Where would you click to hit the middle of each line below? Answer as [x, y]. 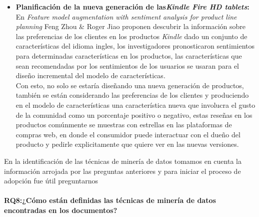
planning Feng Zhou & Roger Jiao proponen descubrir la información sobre [131, 26]
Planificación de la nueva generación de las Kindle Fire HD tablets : [132, 7]
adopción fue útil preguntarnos [51, 181]
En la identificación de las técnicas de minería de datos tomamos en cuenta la [123, 161]
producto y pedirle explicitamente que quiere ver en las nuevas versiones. [127, 144]
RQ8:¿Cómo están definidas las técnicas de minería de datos [110, 200]
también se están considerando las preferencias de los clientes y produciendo [132, 95]
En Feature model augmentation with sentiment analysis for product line [126, 16]
